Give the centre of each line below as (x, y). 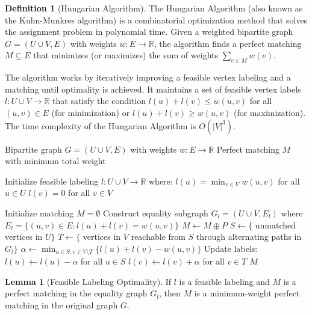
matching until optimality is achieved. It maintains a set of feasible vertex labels (153, 89)
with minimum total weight (55, 161)
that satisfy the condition (99, 101)
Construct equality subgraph (155, 213)
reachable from (158, 237)
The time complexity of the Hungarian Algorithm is (101, 125)
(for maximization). (270, 112)
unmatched (276, 225)
